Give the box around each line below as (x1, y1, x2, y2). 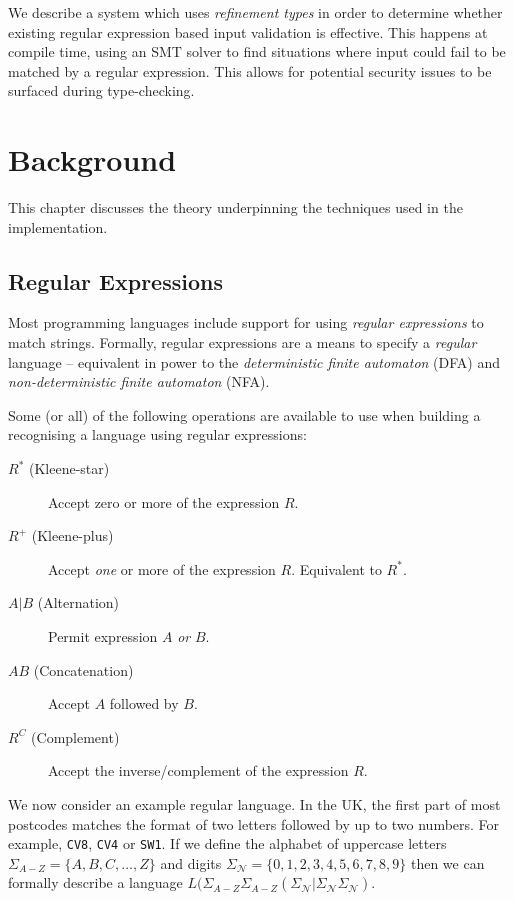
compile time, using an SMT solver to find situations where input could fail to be (8, 41, 506, 62)
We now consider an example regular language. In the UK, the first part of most (8, 793, 501, 814)
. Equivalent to (291, 558, 382, 579)
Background (8, 139, 177, 180)
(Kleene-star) (28, 458, 110, 479)
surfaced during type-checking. (8, 80, 195, 101)
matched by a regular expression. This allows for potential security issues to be (8, 60, 492, 81)
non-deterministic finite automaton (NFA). (8, 371, 270, 392)
